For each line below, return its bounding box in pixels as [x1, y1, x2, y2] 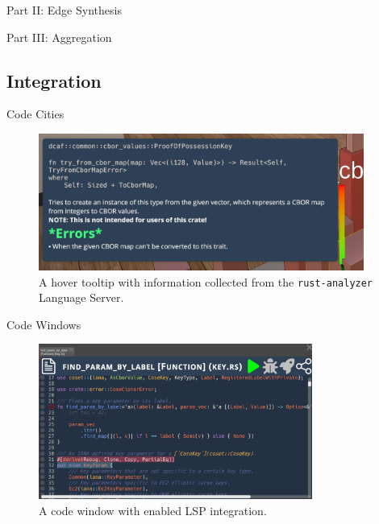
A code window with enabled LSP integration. [39, 501, 267, 518]
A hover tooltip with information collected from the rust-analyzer [39, 273, 373, 290]
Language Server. [39, 289, 124, 306]
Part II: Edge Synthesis [6, 2, 122, 18]
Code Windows [6, 316, 81, 332]
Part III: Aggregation [6, 28, 112, 45]
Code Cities [6, 105, 65, 122]
